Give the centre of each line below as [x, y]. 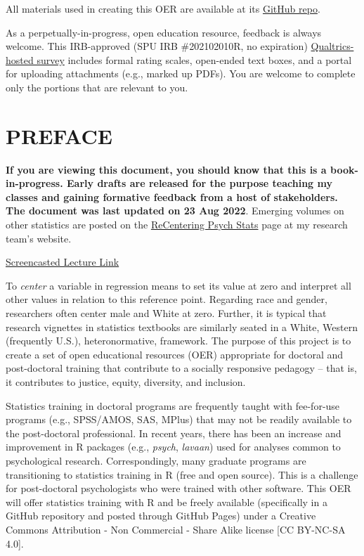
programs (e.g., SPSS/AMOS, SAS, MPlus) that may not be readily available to [179, 419]
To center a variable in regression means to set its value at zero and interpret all [178, 285]
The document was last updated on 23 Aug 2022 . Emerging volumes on [175, 211]
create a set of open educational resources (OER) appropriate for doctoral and [175, 354]
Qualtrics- [332, 46]
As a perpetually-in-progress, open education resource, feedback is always [164, 32]
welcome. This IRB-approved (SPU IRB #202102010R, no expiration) [157, 46]
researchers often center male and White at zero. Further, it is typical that [166, 313]
